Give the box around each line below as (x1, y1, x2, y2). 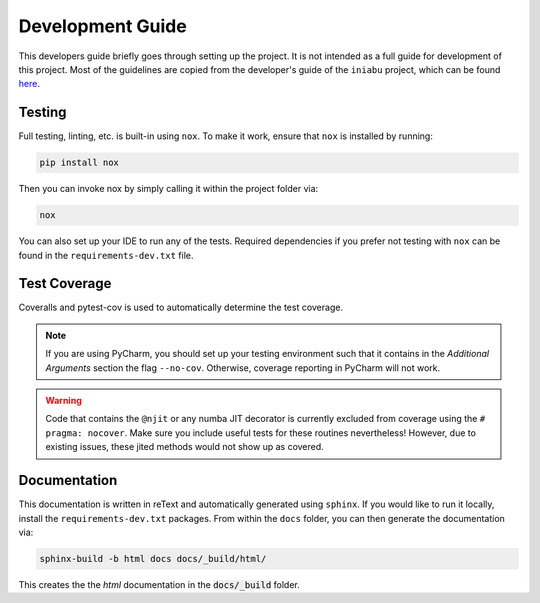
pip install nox (39, 157, 120, 169)
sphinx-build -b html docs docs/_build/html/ (39, 553, 267, 564)
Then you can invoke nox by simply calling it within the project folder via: (18, 183, 319, 195)
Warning (45, 395, 82, 407)
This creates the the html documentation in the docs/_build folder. (18, 578, 300, 590)
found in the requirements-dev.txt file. (18, 249, 194, 261)
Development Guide (18, 15, 187, 37)
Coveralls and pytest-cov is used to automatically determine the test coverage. (18, 301, 344, 314)
